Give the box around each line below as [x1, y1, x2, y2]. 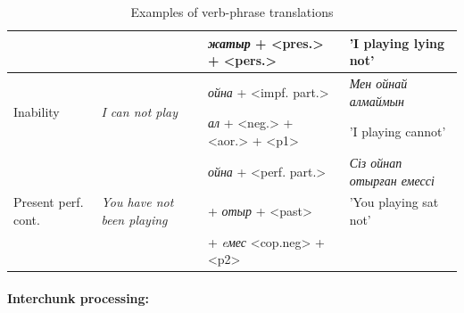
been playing [101, 210, 168, 228]
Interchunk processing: [7, 289, 150, 308]
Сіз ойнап [349, 152, 402, 171]
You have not [101, 193, 174, 211]
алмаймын [349, 91, 405, 110]
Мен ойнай [349, 74, 408, 93]
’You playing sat [349, 193, 439, 211]
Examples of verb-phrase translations [130, 3, 334, 21]
